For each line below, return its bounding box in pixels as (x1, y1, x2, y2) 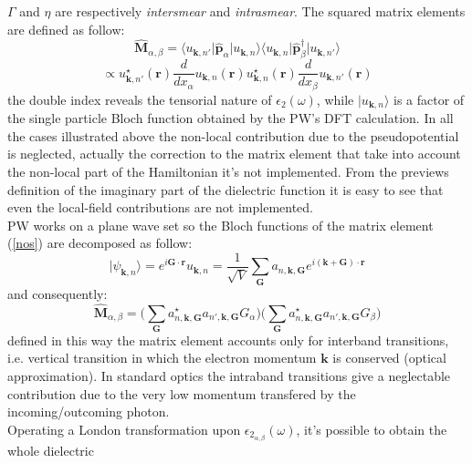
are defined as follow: (7, 19, 125, 38)
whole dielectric (7, 440, 94, 459)
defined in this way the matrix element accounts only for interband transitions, (7, 330, 449, 349)
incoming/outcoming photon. (7, 402, 170, 421)
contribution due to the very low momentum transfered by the (7, 384, 356, 403)
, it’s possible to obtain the (296, 419, 447, 438)
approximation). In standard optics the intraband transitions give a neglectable (7, 366, 451, 386)
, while (316, 89, 354, 108)
